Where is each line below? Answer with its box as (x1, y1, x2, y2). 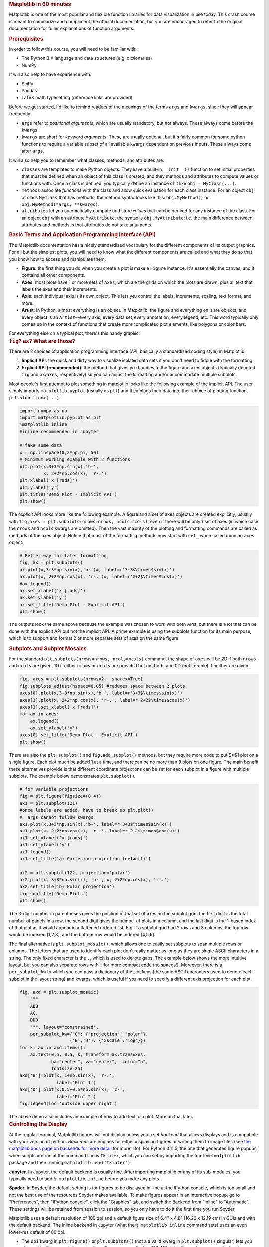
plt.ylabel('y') (19, 484, 60, 490)
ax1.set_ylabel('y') (19, 842, 70, 848)
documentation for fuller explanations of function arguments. (9, 25, 134, 32)
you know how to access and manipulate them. (9, 256, 106, 262)
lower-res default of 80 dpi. (9, 1229, 66, 1235)
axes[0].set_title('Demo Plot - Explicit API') (19, 732, 138, 738)
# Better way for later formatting (19, 553, 107, 559)
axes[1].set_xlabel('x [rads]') (19, 704, 99, 710)
